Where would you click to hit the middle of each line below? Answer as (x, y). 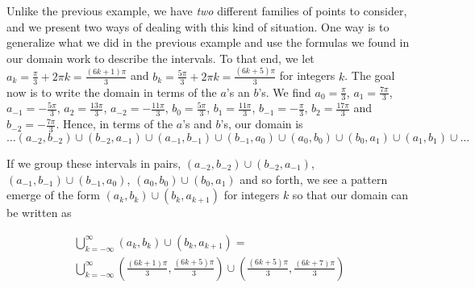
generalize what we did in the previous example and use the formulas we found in (208, 42)
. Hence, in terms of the (115, 124)
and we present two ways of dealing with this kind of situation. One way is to (198, 26)
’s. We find (285, 92)
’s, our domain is (262, 124)
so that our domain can (350, 195)
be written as (39, 213)
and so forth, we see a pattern (314, 179)
